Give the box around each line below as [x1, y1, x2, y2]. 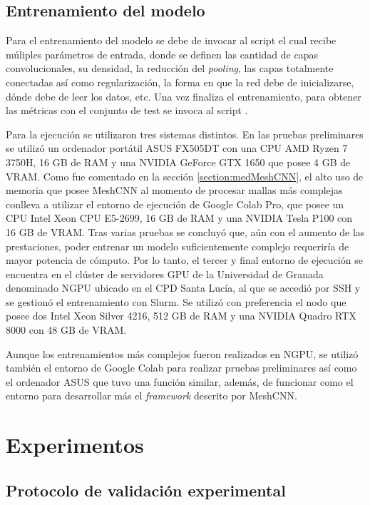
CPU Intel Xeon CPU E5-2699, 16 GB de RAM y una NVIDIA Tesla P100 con [6, 210, 353, 225]
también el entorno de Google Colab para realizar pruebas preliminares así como [6, 360, 357, 375]
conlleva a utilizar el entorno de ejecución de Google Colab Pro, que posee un [6, 196, 344, 211]
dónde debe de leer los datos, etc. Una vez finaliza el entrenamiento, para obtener [6, 88, 361, 103]
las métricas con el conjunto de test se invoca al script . [6, 103, 248, 118]
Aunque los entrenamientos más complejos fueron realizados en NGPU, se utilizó [6, 346, 359, 361]
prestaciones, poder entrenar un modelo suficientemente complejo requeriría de [6, 238, 349, 253]
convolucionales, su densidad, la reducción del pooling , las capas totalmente [6, 61, 334, 76]
